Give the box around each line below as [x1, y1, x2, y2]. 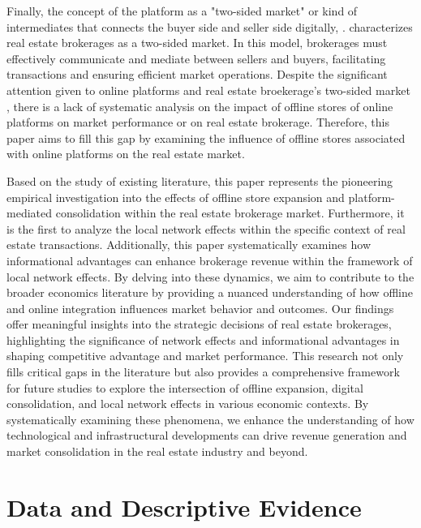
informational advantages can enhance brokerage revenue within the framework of [6, 251, 413, 268]
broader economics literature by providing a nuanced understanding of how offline [6, 284, 413, 301]
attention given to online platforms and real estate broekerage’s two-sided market [6, 81, 410, 98]
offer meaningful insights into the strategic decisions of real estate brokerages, [6, 316, 392, 333]
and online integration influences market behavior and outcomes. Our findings [6, 299, 394, 316]
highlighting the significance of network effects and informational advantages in [6, 331, 400, 348]
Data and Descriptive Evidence [6, 490, 362, 523]
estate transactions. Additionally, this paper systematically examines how [6, 236, 372, 253]
